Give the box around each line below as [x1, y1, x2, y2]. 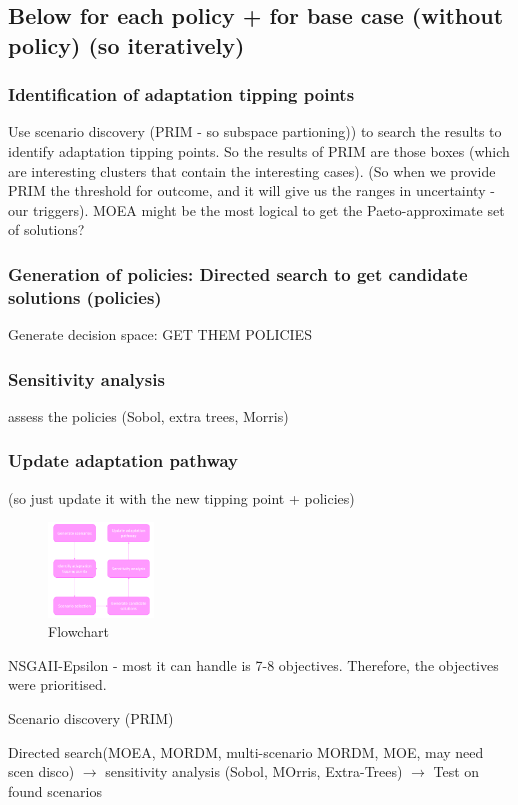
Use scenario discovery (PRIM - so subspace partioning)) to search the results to [8, 121, 502, 142]
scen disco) [8, 761, 75, 782]
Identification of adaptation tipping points [8, 82, 355, 107]
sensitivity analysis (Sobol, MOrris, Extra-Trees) [105, 761, 403, 782]
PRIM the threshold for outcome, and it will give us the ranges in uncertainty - [8, 180, 495, 201]
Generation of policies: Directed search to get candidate [8, 261, 468, 286]
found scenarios [8, 780, 102, 801]
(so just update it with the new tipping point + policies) [8, 487, 355, 508]
